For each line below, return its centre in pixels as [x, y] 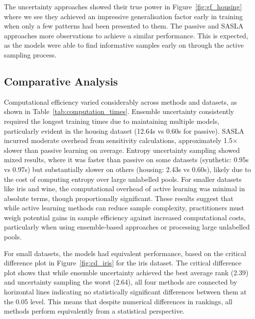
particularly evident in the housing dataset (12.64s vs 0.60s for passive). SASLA [124, 130]
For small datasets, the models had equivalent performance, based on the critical [125, 253]
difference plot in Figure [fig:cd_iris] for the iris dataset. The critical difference [123, 263]
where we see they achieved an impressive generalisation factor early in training [124, 16]
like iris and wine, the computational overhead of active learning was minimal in [125, 188]
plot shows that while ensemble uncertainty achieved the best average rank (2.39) [126, 272]
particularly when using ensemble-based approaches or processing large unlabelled [127, 227]
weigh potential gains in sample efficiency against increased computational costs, [125, 217]
